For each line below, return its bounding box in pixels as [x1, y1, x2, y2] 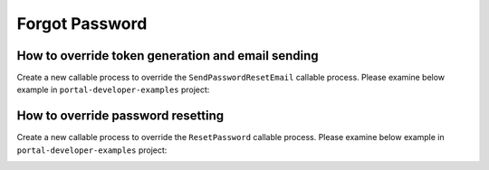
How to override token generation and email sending [16, 48, 319, 63]
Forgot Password [16, 14, 148, 33]
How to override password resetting [16, 109, 225, 124]
